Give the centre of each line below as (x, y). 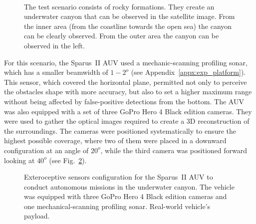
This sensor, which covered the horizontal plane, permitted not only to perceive (126, 82)
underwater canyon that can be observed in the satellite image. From (129, 16)
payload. (37, 216)
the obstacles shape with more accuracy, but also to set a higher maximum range (128, 92)
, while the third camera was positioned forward (174, 150)
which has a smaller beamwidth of (56, 72)
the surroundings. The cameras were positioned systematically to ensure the (120, 130)
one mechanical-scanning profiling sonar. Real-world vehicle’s (117, 206)
